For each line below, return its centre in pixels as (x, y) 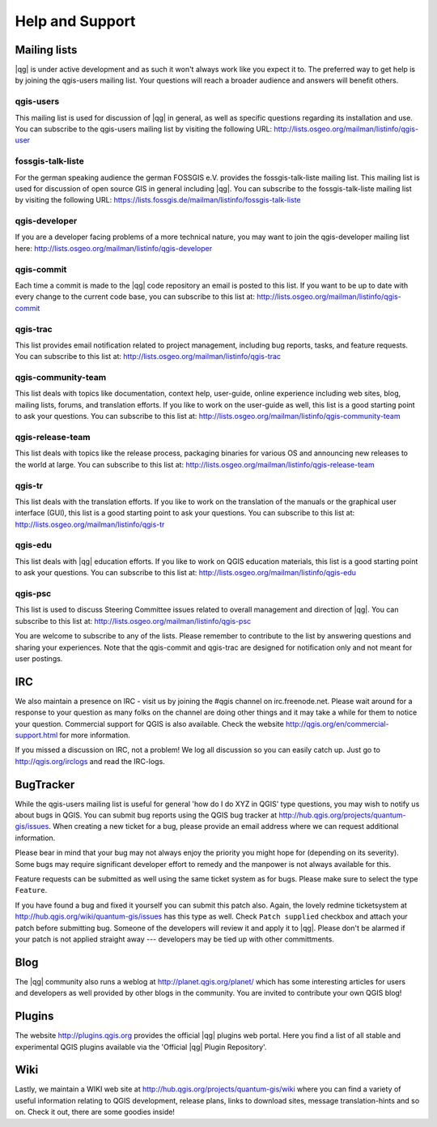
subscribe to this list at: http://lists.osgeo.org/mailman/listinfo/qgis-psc (133, 621)
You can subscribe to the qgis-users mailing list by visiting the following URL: (144, 129)
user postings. (39, 658)
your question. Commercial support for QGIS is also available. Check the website (150, 724)
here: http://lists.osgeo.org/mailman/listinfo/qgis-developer (114, 248)
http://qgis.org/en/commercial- (337, 724)
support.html (36, 735)
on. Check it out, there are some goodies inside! (95, 1112)
